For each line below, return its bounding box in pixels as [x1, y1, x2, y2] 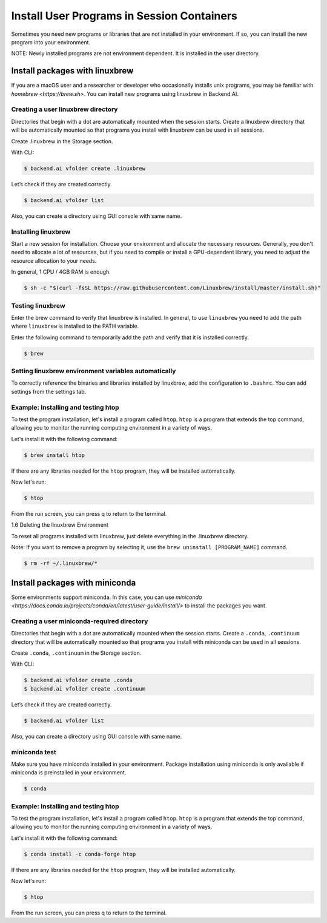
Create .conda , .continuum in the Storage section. [11, 649, 142, 657]
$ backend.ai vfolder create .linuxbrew [24, 164, 145, 172]
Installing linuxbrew [11, 228, 71, 236]
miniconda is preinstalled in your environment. [11, 769, 127, 776]
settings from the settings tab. [11, 388, 87, 395]
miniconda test [11, 748, 57, 756]
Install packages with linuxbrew [11, 66, 134, 76]
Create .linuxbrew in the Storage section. [11, 137, 113, 145]
